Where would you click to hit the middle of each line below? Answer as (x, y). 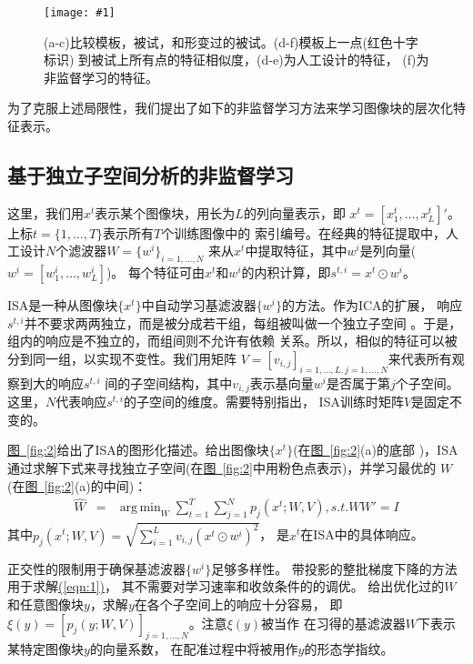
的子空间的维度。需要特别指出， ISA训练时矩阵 (263, 402)
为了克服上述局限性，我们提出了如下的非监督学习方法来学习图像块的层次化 (230, 108)
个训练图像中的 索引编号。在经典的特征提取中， (303, 232)
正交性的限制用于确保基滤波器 (96, 568)
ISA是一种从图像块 (63, 305)
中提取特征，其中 (296, 251)
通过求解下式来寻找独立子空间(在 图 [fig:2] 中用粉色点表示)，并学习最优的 (222, 468)
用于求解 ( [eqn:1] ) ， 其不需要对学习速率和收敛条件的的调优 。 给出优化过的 (226, 586)
